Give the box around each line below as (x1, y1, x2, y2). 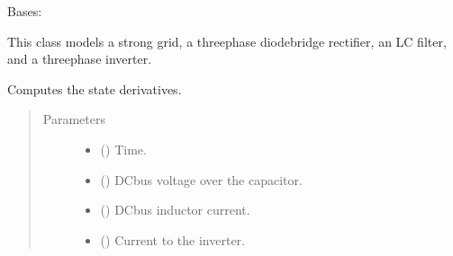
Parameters (42, 110, 105, 128)
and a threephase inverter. (7, 49, 152, 68)
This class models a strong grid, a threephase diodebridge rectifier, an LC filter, (7, 31, 447, 50)
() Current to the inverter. (100, 230, 245, 249)
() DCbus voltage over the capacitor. (100, 170, 303, 189)
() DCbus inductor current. (100, 200, 250, 219)
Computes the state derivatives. (7, 79, 182, 98)
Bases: (7, 2, 42, 20)
